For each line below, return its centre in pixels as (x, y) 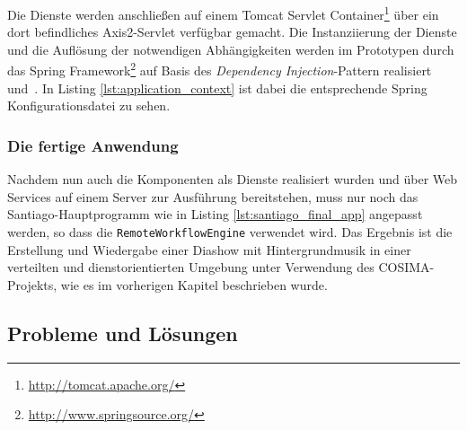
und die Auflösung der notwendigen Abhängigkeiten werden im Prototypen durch (231, 49)
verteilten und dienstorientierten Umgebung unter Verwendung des (191, 267)
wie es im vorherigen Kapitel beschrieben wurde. (194, 284)
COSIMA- (406, 267)
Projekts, (32, 284)
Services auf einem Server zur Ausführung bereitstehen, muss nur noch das (213, 196)
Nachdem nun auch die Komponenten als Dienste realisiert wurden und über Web (233, 179)
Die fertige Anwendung (93, 145)
